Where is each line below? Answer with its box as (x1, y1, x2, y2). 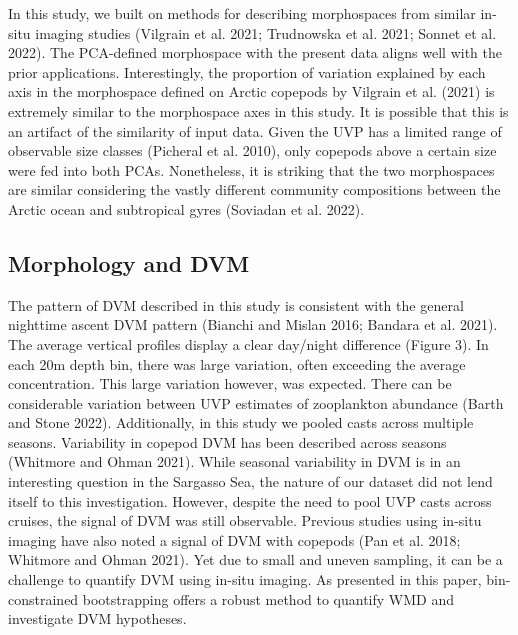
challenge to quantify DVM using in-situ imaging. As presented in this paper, (8, 569, 482, 590)
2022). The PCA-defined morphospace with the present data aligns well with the (8, 42, 502, 63)
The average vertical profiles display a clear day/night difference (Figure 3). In (8, 333, 489, 354)
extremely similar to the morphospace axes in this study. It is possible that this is (8, 100, 509, 121)
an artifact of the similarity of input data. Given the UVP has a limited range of (8, 120, 502, 141)
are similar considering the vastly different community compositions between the (8, 179, 501, 200)
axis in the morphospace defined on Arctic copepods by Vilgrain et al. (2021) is (8, 81, 495, 102)
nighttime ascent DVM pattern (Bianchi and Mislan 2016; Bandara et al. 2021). (8, 314, 498, 335)
